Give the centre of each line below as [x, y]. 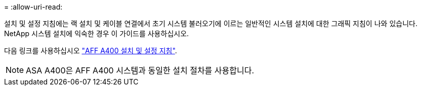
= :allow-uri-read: [33, 7]
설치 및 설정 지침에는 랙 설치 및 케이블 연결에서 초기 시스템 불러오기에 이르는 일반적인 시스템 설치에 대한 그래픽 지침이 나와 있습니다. [211, 23]
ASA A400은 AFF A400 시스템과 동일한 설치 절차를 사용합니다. [140, 70]
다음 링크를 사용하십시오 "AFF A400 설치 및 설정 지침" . [91, 51]
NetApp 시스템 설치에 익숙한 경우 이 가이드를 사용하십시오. [97, 33]
